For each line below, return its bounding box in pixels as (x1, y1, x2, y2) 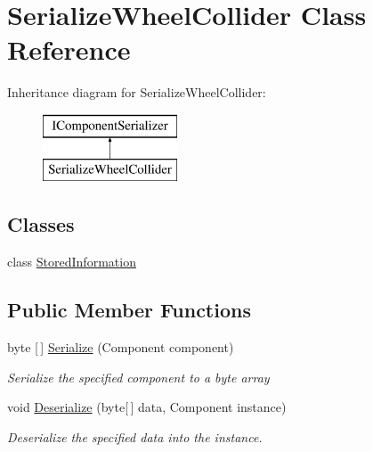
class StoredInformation (7, 252, 136, 271)
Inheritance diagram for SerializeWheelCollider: (7, 83, 266, 102)
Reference (7, 31, 131, 68)
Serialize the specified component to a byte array (7, 367, 270, 386)
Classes (7, 210, 75, 238)
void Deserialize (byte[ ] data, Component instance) (7, 398, 287, 416)
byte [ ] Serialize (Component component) (7, 338, 234, 357)
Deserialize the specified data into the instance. (7, 427, 263, 446)
